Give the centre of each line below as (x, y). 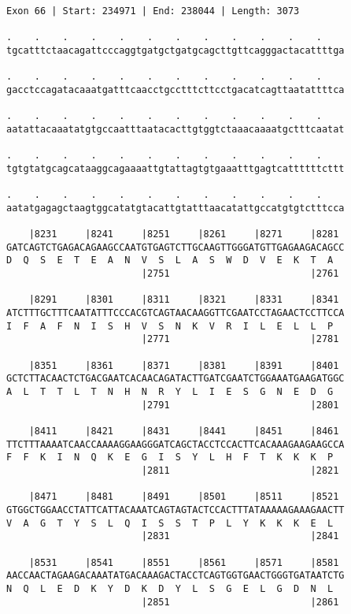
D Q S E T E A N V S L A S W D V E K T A (170, 260)
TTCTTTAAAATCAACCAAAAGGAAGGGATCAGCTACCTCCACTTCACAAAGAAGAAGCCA (175, 444)
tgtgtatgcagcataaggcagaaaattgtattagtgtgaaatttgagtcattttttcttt (175, 168)
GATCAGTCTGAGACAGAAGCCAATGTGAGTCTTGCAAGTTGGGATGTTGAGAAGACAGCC (175, 247)
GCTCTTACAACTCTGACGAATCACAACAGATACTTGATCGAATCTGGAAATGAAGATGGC (175, 379)
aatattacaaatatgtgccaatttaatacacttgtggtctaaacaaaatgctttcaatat (175, 129)
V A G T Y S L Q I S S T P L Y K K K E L (170, 523)
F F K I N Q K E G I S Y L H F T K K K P (170, 458)
